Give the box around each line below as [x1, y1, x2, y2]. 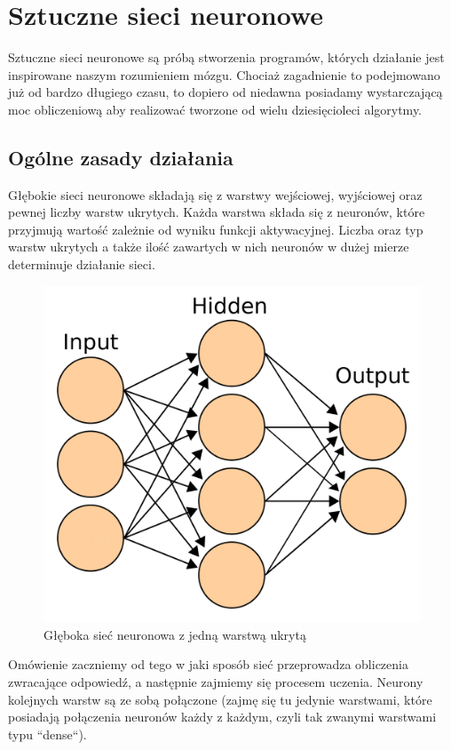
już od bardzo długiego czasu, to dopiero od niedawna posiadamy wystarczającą [8, 83, 443, 101]
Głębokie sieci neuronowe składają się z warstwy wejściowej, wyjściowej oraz [8, 185, 423, 203]
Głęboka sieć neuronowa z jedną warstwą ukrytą [44, 625, 306, 643]
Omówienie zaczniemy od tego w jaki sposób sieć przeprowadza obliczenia [8, 655, 408, 674]
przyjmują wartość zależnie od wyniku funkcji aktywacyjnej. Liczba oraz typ [8, 219, 423, 238]
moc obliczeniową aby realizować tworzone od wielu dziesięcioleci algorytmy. [8, 100, 423, 118]
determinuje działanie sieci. [8, 255, 155, 274]
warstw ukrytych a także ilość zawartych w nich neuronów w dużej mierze [8, 237, 409, 256]
